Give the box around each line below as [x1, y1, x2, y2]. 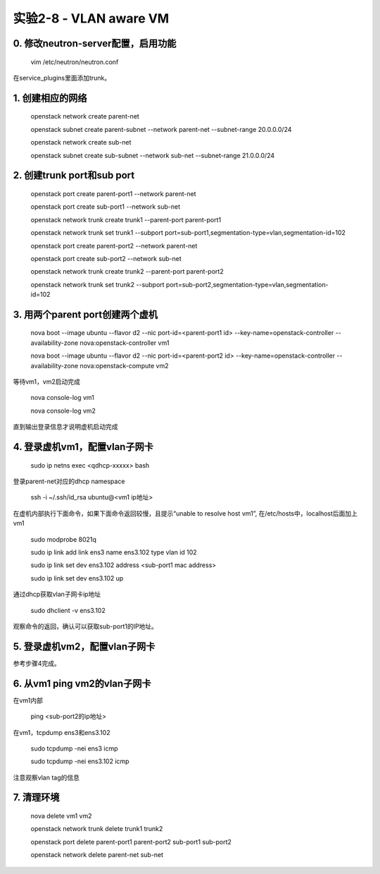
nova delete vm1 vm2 [30, 812, 92, 820]
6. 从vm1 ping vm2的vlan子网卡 [13, 677, 151, 689]
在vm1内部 [13, 696, 44, 705]
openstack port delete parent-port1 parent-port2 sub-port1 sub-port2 [30, 837, 232, 846]
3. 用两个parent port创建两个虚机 [13, 308, 158, 320]
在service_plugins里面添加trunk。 [13, 73, 111, 82]
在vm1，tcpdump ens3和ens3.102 [13, 728, 110, 736]
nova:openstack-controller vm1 [80, 339, 170, 347]
